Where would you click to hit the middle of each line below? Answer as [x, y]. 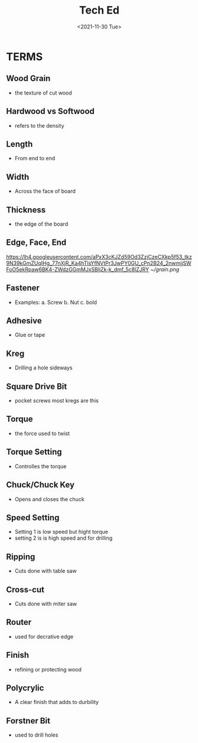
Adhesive [24, 321]
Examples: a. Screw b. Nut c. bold [56, 302]
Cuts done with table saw [46, 571]
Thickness [26, 210]
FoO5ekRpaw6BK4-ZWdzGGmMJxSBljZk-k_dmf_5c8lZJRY [78, 269]
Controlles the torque [40, 466]
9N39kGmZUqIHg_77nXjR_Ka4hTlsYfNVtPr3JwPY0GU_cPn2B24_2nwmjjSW [99, 263]
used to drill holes [36, 735]
